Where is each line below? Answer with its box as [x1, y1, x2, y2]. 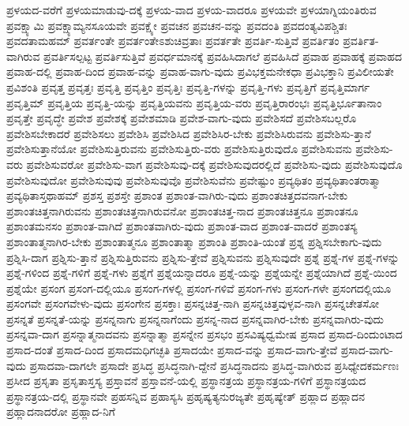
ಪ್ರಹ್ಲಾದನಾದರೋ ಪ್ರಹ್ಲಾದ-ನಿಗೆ [6, 403, 115, 420]
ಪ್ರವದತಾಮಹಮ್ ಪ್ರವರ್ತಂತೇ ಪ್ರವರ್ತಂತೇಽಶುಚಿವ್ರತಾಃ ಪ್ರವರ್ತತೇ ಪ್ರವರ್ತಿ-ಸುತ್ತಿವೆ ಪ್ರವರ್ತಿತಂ [6, 32, 340, 49]
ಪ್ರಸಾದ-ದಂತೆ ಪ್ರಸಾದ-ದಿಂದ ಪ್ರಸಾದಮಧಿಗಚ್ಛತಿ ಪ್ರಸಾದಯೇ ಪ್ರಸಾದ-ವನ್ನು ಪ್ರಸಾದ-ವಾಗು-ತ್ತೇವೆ [6, 342, 338, 358]
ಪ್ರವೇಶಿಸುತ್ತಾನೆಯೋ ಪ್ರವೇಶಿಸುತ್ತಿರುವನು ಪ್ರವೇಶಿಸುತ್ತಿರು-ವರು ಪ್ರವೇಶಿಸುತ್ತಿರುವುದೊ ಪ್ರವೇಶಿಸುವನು [6, 140, 352, 157]
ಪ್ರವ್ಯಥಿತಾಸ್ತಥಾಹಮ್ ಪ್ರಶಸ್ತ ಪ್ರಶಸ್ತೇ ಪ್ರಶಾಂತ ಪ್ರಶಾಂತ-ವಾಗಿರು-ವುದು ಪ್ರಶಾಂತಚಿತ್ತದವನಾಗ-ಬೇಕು [6, 187, 348, 204]
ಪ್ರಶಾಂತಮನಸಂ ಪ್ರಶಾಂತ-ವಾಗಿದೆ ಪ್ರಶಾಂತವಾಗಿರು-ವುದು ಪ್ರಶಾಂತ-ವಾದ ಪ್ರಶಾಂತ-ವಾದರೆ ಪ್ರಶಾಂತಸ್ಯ [6, 218, 358, 234]
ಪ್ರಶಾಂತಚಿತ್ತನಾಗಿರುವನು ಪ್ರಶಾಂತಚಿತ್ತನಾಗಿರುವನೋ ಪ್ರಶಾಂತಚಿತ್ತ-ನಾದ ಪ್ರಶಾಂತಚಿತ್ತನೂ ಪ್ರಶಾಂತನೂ [6, 202, 358, 219]
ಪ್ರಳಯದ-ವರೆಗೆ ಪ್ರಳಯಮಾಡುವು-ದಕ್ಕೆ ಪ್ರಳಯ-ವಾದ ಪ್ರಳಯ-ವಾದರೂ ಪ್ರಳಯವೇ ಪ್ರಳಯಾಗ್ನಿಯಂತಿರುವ [6, 2, 377, 17]
